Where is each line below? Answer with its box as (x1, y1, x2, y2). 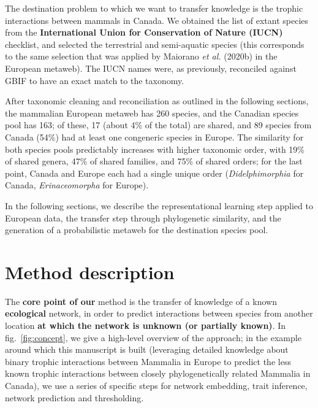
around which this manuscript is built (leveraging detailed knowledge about (5, 343, 289, 356)
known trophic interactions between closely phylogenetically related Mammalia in (5, 367, 311, 380)
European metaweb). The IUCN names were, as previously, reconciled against (5, 61, 297, 74)
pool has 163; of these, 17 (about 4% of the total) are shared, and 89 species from (5, 118, 312, 131)
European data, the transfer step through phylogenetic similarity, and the (5, 211, 281, 224)
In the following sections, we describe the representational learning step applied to (5, 199, 313, 212)
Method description (5, 259, 175, 284)
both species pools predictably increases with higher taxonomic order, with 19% (5, 142, 305, 155)
